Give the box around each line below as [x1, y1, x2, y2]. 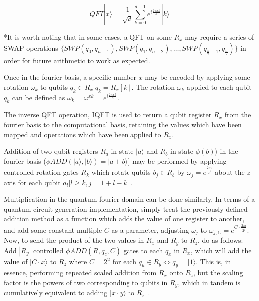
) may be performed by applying [128, 155, 227, 166]
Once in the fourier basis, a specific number [4, 72, 136, 82]
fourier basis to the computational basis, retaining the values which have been [4, 119, 242, 129]
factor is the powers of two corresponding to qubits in [4, 277, 168, 287]
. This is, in [196, 256, 231, 266]
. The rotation [131, 81, 175, 92]
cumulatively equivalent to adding [4, 287, 108, 298]
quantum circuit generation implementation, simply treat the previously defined [4, 203, 248, 214]
